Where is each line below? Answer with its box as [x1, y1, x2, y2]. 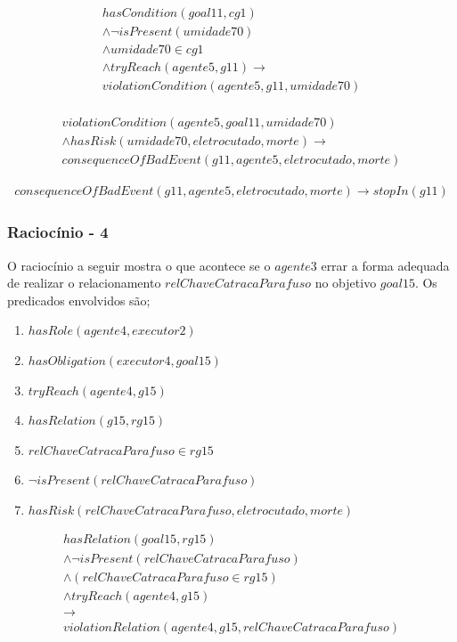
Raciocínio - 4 [7, 221, 109, 243]
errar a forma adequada [321, 256, 450, 274]
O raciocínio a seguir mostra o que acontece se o [7, 256, 271, 274]
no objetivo [314, 273, 377, 292]
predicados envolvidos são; [7, 290, 151, 309]
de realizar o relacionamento [7, 273, 161, 292]
